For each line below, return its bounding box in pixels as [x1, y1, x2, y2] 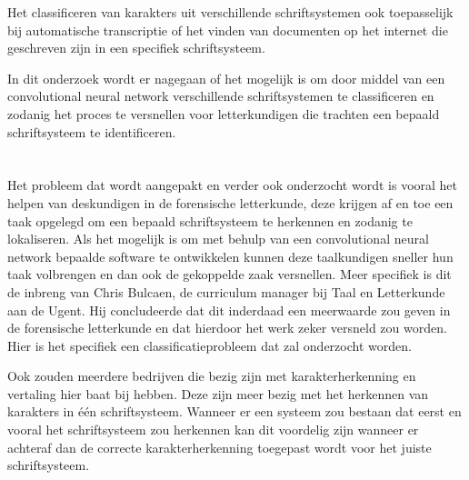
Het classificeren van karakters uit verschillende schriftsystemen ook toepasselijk [7, 3, 454, 21]
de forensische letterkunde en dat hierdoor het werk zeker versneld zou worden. [7, 318, 447, 337]
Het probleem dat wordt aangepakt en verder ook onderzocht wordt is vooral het [7, 175, 458, 195]
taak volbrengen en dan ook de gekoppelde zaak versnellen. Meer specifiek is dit [7, 265, 452, 284]
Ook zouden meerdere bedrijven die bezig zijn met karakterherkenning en [7, 366, 416, 385]
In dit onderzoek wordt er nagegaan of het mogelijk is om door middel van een [7, 68, 445, 87]
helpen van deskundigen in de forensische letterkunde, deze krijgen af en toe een [7, 193, 454, 212]
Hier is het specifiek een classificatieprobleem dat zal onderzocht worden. [7, 335, 412, 355]
